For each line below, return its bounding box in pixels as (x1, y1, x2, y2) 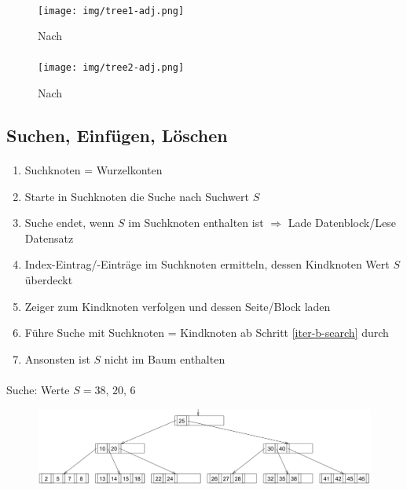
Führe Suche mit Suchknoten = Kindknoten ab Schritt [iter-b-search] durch (24, 324, 389, 341)
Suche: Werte (6, 382, 70, 397)
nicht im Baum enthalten (104, 350, 225, 367)
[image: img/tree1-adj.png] (38, 5, 185, 16)
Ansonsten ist (24, 350, 90, 367)
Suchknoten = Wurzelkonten (24, 162, 163, 178)
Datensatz (24, 229, 74, 246)
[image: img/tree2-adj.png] (38, 62, 185, 74)
